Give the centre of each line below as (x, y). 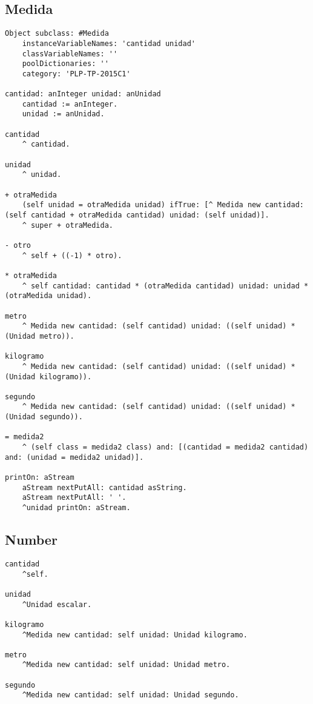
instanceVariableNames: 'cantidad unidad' (109, 43)
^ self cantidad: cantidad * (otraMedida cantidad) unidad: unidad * (165, 286)
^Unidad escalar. (57, 604)
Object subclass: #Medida (57, 34)
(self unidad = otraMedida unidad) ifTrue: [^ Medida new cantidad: (163, 205)
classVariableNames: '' (70, 54)
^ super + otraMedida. (68, 225)
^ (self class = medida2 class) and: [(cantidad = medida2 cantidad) (165, 447)
